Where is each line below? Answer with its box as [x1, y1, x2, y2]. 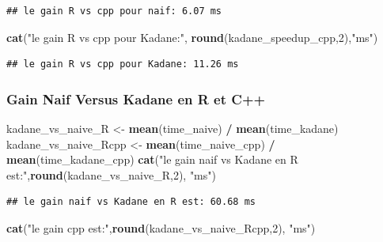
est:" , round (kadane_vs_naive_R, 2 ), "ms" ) [6, 166, 216, 183]
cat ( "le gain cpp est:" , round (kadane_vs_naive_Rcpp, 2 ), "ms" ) [6, 219, 316, 236]
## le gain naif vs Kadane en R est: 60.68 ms [6, 196, 256, 208]
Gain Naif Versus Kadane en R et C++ [6, 89, 266, 108]
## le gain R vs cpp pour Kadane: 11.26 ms [6, 59, 239, 70]
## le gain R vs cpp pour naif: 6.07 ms [6, 6, 222, 17]
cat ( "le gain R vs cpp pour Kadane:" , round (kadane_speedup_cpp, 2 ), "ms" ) [6, 28, 378, 45]
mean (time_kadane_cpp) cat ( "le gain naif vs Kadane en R [6, 151, 298, 168]
